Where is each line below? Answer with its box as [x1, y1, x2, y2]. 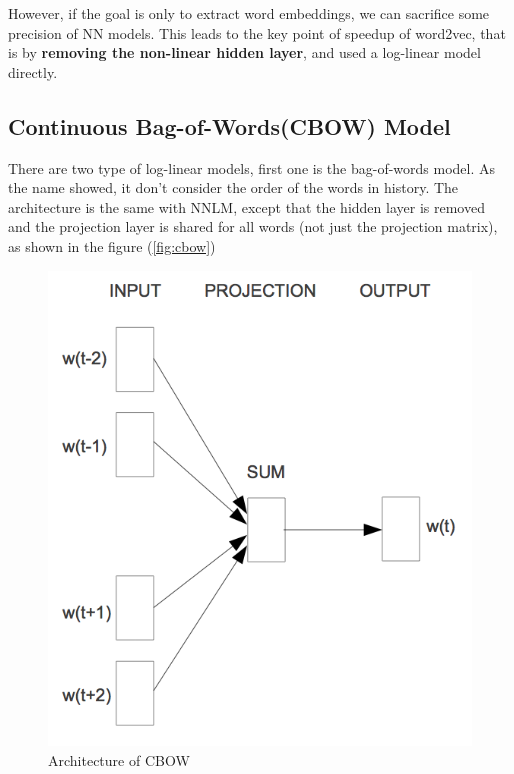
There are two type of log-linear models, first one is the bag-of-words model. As [8, 157, 496, 178]
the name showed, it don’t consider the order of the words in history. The [8, 177, 459, 198]
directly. [8, 61, 58, 82]
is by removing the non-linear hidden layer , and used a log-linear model [8, 42, 481, 63]
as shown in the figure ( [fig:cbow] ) [8, 235, 216, 256]
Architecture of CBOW [48, 749, 190, 770]
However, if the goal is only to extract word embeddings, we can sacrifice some [8, 3, 490, 23]
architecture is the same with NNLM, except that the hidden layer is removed [8, 196, 485, 217]
